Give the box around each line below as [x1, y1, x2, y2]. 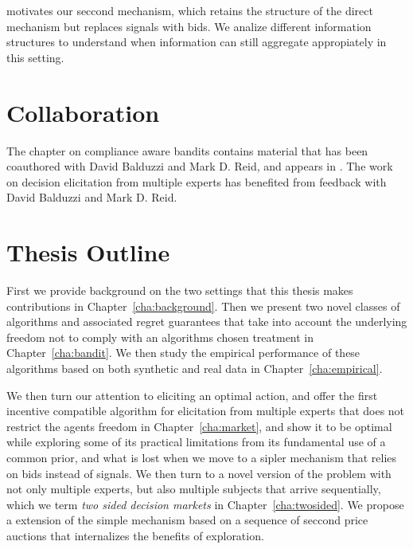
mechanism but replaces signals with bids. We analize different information [6, 18, 372, 34]
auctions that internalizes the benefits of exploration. [6, 527, 264, 543]
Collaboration [6, 96, 160, 128]
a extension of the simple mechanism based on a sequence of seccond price [6, 512, 368, 528]
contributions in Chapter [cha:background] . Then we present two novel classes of [6, 297, 400, 314]
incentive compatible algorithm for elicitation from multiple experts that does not [6, 402, 405, 419]
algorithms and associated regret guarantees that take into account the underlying [6, 313, 407, 330]
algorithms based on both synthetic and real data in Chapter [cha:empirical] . [6, 359, 383, 376]
